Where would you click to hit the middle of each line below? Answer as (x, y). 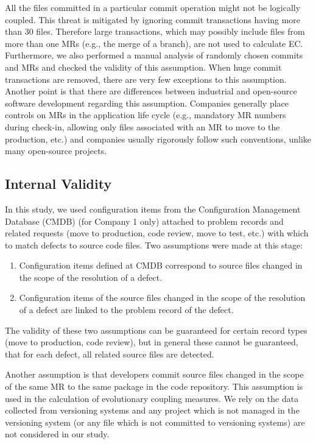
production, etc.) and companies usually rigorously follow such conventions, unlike (158, 139)
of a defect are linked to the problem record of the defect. (126, 310)
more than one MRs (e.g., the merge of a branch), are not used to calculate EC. (154, 43)
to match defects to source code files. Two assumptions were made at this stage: (154, 245)
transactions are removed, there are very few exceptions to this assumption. (146, 79)
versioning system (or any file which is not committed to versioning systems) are (155, 422)
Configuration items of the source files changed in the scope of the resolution (162, 298)
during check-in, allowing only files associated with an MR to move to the (142, 126)
